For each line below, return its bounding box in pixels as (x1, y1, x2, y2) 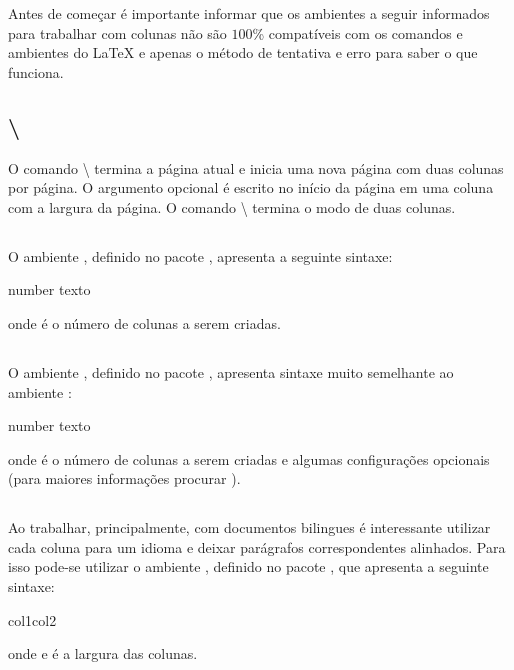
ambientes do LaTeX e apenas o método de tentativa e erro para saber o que (8, 42, 478, 63)
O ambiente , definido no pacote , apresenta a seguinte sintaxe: (8, 245, 393, 266)
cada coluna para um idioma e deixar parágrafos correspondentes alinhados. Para (8, 536, 506, 557)
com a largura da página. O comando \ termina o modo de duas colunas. (8, 196, 456, 217)
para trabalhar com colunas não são (8, 22, 227, 43)
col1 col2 (8, 609, 57, 630)
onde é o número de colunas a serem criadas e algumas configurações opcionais (8, 448, 490, 469)
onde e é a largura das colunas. (8, 643, 198, 664)
